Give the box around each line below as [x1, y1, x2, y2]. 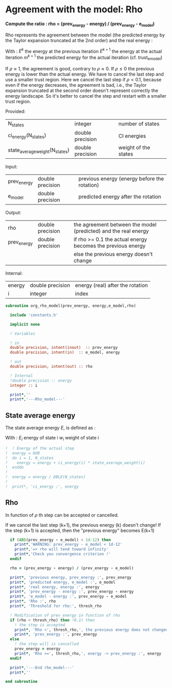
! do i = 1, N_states [5, 455, 54, 460]
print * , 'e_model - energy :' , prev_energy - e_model [10, 594, 127, 599]
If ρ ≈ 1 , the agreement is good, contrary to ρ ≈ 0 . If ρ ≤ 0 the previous [5, 65, 155, 71]
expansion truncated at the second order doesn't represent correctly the [5, 87, 159, 94]
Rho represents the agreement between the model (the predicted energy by [5, 32, 165, 38]
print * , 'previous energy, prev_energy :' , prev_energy [10, 574, 132, 580]
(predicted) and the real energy [73, 228, 149, 235]
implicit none [10, 322, 40, 327]
